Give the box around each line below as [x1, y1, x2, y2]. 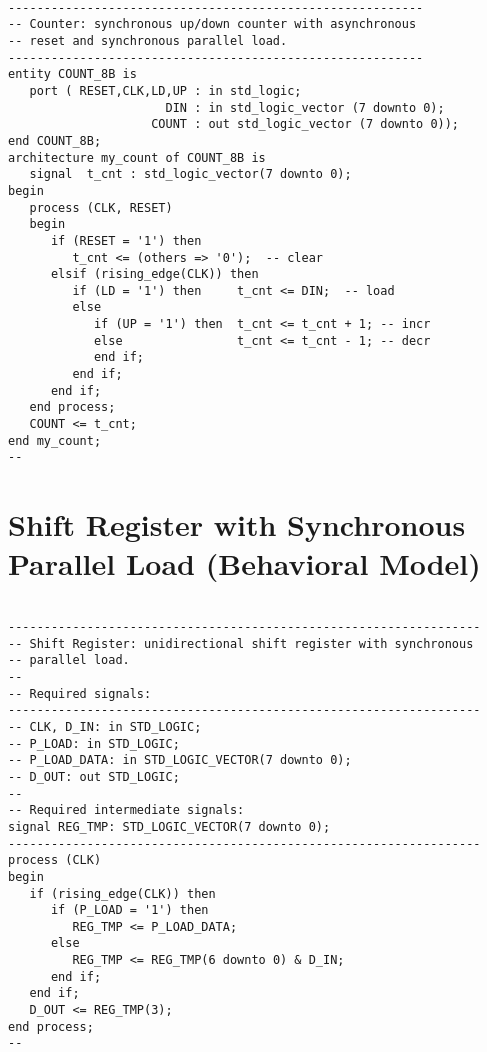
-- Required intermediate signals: [8, 803, 245, 818]
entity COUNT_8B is [8, 67, 137, 82]
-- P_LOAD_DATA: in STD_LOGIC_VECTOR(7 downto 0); [8, 753, 352, 768]
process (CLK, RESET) [29, 200, 173, 215]
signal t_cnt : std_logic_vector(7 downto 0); [29, 167, 352, 182]
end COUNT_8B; [8, 133, 102, 148]
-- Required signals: [8, 686, 152, 701]
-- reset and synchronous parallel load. [8, 33, 288, 48]
